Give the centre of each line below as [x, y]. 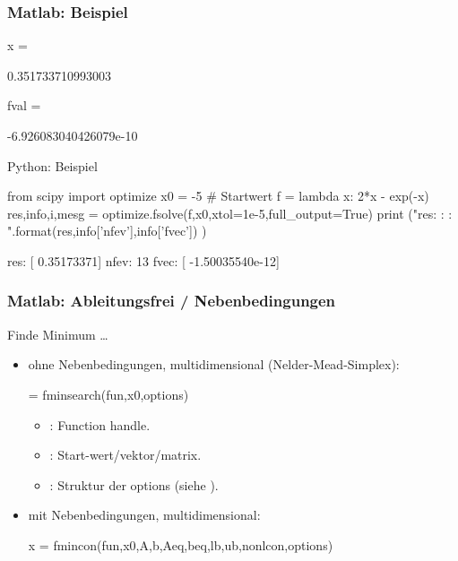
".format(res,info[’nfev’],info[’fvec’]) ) [107, 231]
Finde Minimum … [58, 334]
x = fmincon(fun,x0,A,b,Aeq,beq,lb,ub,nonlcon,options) [181, 544]
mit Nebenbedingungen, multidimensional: [144, 515]
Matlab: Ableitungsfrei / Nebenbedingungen [172, 301]
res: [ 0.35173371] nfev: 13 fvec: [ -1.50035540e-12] [143, 260]
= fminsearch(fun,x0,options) [108, 394]
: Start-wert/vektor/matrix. [125, 455]
